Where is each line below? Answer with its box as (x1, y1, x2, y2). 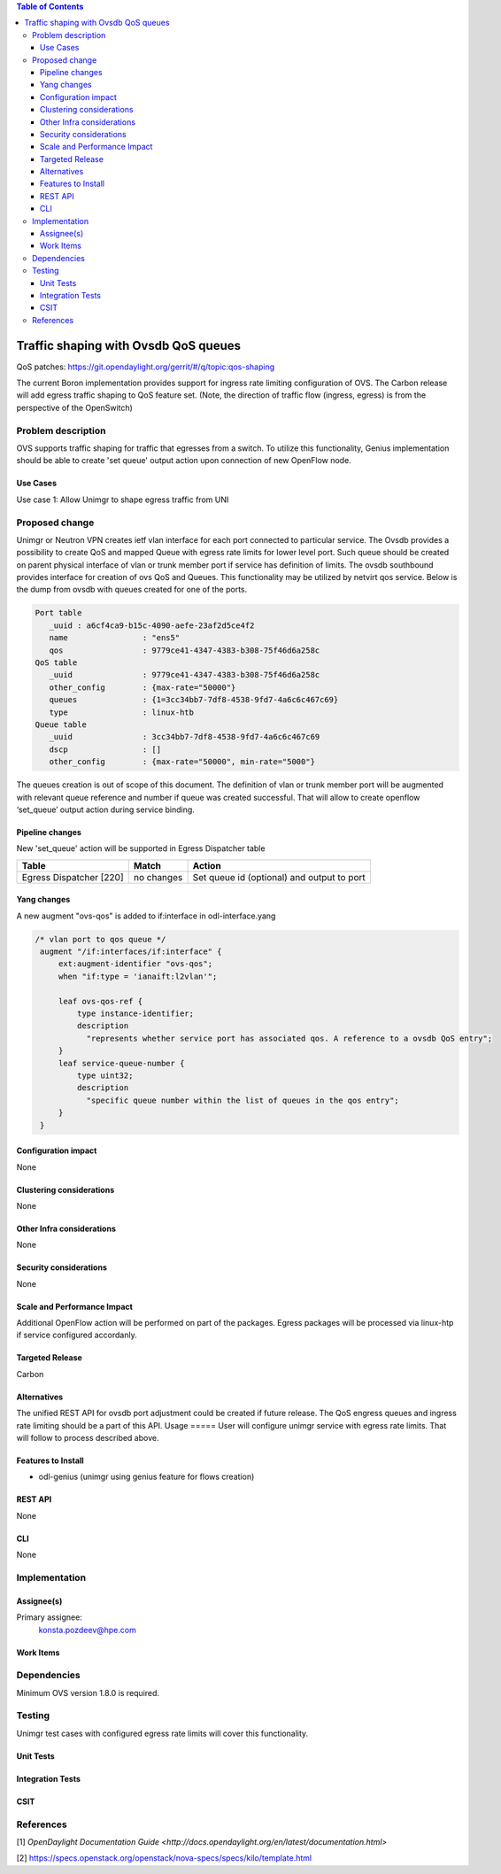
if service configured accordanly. (16, 1329, 137, 1341)
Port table (35, 608, 82, 618)
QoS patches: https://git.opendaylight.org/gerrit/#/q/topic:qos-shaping (16, 361, 275, 372)
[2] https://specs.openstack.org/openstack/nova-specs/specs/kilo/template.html (16, 1853, 312, 1863)
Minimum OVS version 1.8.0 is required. (16, 1687, 159, 1698)
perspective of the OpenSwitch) (16, 402, 133, 413)
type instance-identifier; (76, 1009, 195, 1018)
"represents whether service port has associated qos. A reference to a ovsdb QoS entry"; (86, 1033, 493, 1043)
